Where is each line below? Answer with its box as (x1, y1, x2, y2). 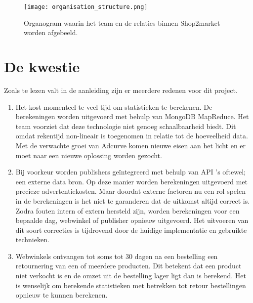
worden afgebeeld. (24, 27, 78, 38)
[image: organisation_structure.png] (24, 3, 148, 10)
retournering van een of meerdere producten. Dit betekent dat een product (15, 260, 242, 271)
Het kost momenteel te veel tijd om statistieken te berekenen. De (15, 101, 212, 112)
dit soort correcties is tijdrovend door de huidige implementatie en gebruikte (15, 224, 247, 235)
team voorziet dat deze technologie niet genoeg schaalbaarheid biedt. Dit (15, 121, 236, 131)
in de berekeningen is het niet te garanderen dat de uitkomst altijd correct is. (15, 195, 250, 206)
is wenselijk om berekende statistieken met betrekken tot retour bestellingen (15, 280, 246, 290)
